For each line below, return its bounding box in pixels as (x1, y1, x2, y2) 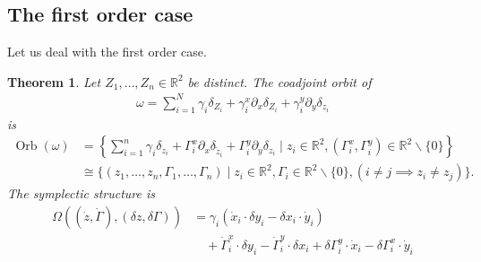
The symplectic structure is (7, 184, 155, 203)
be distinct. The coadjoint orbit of (187, 72, 372, 91)
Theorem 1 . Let (7, 72, 101, 91)
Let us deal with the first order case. (7, 42, 207, 61)
